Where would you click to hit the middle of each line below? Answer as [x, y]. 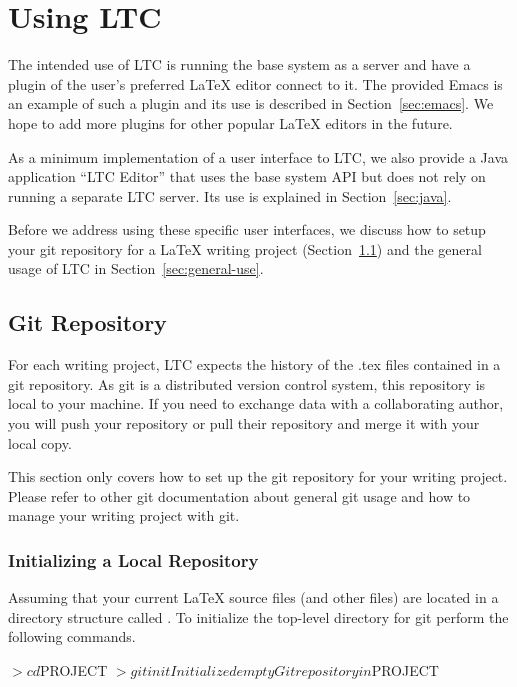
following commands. [72, 636]
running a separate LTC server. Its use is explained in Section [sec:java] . [230, 195]
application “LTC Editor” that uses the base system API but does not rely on [247, 176]
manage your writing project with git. [124, 515]
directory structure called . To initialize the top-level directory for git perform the [258, 616]
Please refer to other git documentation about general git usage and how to [239, 495]
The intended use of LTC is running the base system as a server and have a [239, 64]
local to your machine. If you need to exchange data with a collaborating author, [256, 403]
